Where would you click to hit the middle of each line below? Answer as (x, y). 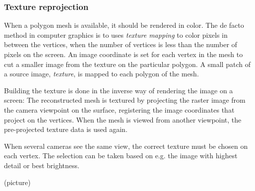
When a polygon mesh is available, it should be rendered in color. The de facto (124, 25)
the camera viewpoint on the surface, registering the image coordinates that (119, 109)
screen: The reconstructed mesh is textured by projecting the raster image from (125, 100)
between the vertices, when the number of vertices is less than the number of (121, 44)
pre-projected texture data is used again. (66, 129)
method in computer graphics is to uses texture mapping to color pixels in (116, 34)
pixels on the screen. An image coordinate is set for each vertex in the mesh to (124, 54)
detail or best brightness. (42, 165)
